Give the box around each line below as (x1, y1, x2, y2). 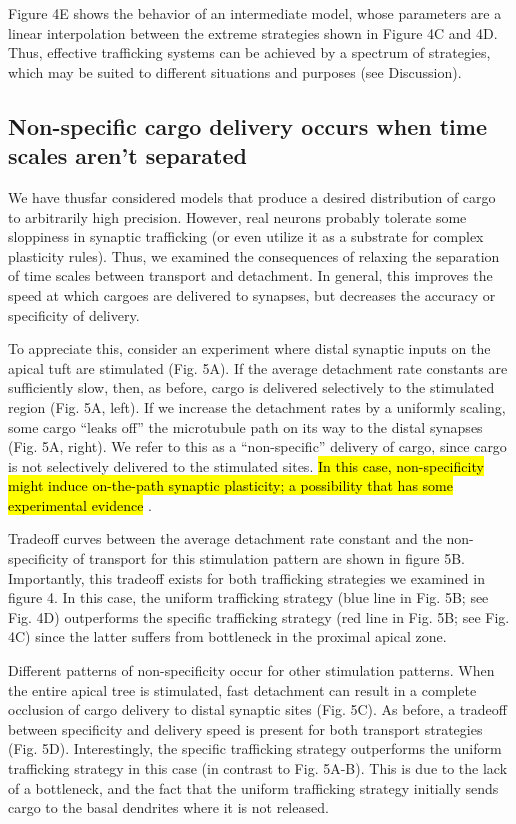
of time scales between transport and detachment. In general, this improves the (8, 265, 493, 286)
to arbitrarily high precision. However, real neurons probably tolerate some (8, 206, 467, 227)
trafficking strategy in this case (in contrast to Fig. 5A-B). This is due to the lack (8, 758, 508, 778)
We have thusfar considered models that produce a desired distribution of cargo (8, 186, 496, 207)
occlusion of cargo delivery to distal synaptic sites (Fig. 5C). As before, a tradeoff (8, 699, 507, 720)
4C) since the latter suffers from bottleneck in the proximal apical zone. (8, 626, 447, 647)
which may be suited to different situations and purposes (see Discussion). (8, 61, 462, 82)
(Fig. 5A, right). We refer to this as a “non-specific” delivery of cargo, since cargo (8, 436, 507, 457)
